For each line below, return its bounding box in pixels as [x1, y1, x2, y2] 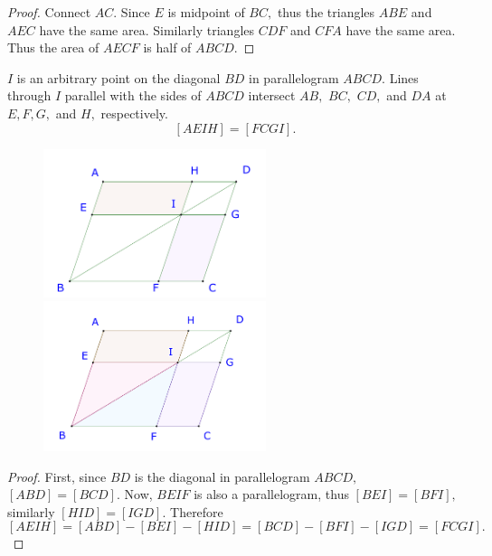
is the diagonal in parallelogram [134, 466, 310, 485]
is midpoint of [167, 3, 245, 21]
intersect [248, 86, 296, 105]
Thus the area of [7, 38, 99, 57]
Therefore [170, 502, 223, 521]
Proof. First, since [7, 466, 107, 485]
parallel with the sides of [64, 86, 202, 105]
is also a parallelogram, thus [194, 485, 349, 504]
